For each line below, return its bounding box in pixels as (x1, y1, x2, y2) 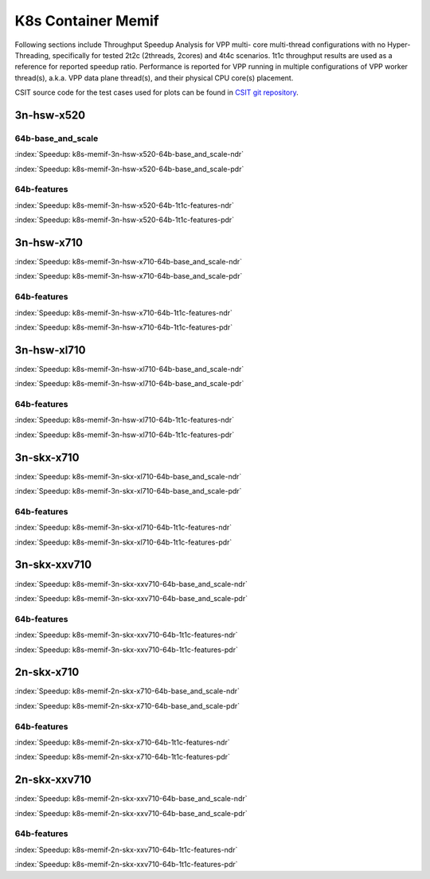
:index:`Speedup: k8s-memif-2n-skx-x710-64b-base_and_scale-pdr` (14, 701, 240, 710)
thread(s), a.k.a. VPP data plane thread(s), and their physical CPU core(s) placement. (14, 72, 294, 83)
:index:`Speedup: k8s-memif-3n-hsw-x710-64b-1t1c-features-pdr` (14, 322, 233, 332)
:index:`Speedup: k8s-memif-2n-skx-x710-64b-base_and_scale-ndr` (14, 686, 240, 696)
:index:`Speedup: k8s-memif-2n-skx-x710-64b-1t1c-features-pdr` (14, 752, 230, 762)
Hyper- (387, 40, 411, 49)
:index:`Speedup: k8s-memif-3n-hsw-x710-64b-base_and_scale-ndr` (14, 257, 243, 267)
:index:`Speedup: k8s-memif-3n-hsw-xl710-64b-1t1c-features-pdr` (14, 430, 235, 439)
